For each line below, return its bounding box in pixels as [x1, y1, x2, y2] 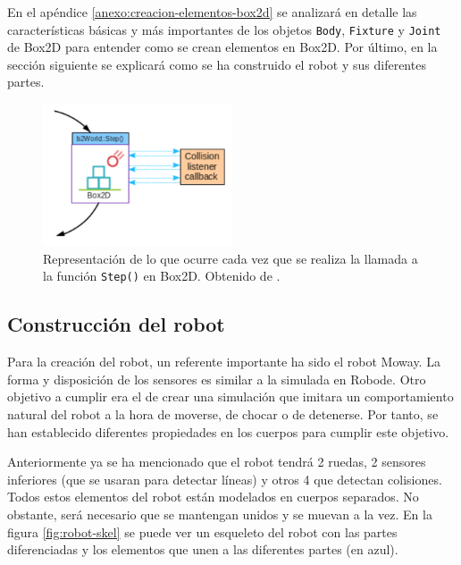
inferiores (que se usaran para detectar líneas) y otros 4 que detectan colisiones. [7, 469, 442, 488]
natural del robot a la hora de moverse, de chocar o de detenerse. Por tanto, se [7, 405, 439, 424]
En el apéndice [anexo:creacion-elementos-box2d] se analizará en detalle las [7, 3, 417, 21]
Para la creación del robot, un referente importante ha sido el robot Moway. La [7, 352, 440, 371]
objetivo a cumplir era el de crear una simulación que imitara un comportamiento [7, 387, 454, 406]
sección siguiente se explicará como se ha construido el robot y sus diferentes [7, 55, 426, 73]
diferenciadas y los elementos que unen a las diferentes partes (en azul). [7, 540, 398, 559]
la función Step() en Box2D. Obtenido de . [43, 266, 281, 285]
